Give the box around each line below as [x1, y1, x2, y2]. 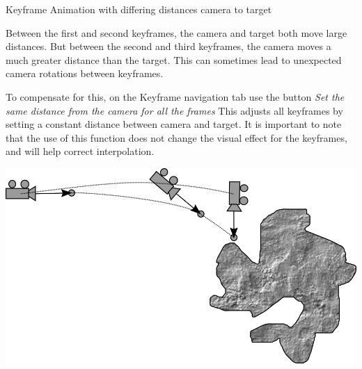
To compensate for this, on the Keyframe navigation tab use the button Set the [6, 89, 345, 104]
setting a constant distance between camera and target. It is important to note [6, 117, 342, 131]
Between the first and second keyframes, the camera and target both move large [6, 25, 347, 40]
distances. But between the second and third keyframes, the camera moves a [6, 39, 331, 54]
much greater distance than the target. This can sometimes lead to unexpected [6, 52, 342, 67]
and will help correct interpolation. [6, 144, 155, 158]
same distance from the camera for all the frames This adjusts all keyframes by [6, 103, 343, 117]
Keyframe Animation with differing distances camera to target [6, 2, 272, 16]
